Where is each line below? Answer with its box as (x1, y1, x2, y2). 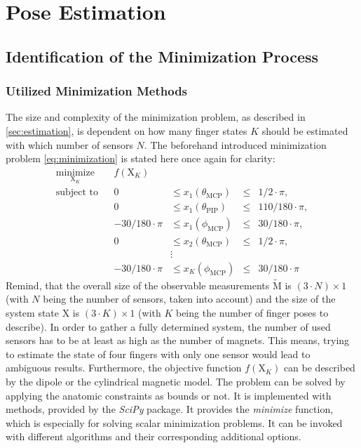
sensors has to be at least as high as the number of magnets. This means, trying (6, 333, 350, 348)
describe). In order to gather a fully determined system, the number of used (6, 319, 331, 334)
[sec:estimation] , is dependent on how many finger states (6, 123, 247, 138)
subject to (55, 187, 99, 198)
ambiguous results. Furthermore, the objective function (6, 360, 242, 375)
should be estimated (261, 123, 348, 138)
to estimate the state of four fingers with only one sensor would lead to (6, 346, 311, 361)
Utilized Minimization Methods (6, 82, 188, 100)
